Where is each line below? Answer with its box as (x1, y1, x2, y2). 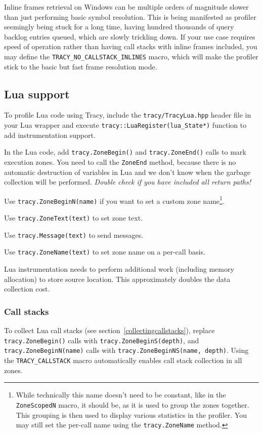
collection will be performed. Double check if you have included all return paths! (4, 176, 251, 187)
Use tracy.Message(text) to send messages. (4, 229, 144, 240)
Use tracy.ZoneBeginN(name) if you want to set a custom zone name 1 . (4, 194, 225, 206)
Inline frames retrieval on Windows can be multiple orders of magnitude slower (4, 2, 249, 12)
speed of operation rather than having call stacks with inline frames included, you (4, 41, 257, 52)
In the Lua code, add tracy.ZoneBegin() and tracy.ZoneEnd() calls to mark (4, 147, 246, 157)
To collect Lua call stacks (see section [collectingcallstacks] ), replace (4, 325, 215, 336)
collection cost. (4, 283, 50, 294)
